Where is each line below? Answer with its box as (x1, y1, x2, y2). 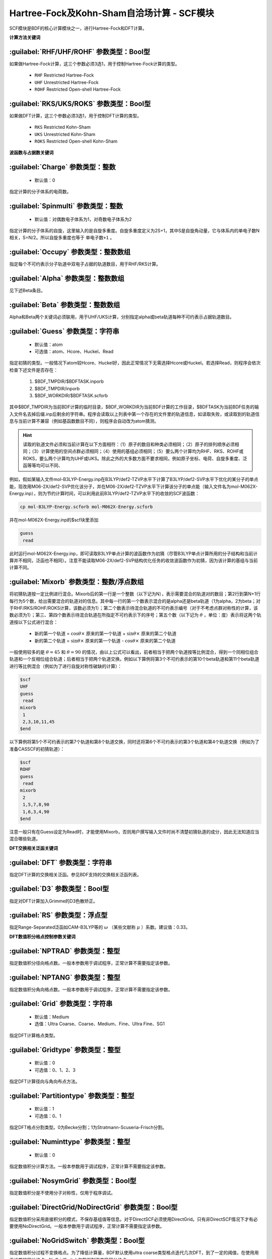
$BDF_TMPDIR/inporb (34, 385, 80, 391)
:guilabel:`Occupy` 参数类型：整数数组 (9, 248, 131, 256)
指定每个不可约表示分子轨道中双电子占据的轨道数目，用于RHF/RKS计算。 (9, 261, 161, 267)
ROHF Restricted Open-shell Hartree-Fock (34, 86, 121, 93)
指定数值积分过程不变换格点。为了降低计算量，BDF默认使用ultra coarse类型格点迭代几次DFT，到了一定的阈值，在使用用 (9, 1249, 259, 1256)
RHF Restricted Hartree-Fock (34, 72, 94, 78)
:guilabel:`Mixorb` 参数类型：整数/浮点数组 (9, 578, 144, 586)
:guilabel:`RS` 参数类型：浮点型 (9, 911, 108, 920)
